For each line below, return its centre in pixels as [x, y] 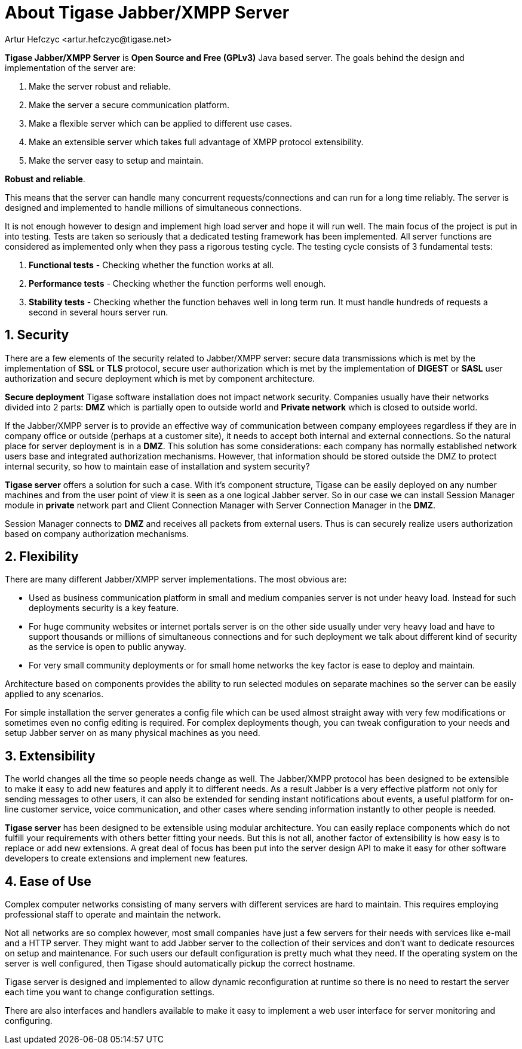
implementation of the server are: [70, 68]
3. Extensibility [50, 756]
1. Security [37, 335]
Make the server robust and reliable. [100, 86]
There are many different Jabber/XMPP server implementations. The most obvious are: [176, 579]
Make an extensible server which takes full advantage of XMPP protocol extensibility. [196, 142]
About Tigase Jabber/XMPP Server [147, 13]
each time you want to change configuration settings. [110, 992]
